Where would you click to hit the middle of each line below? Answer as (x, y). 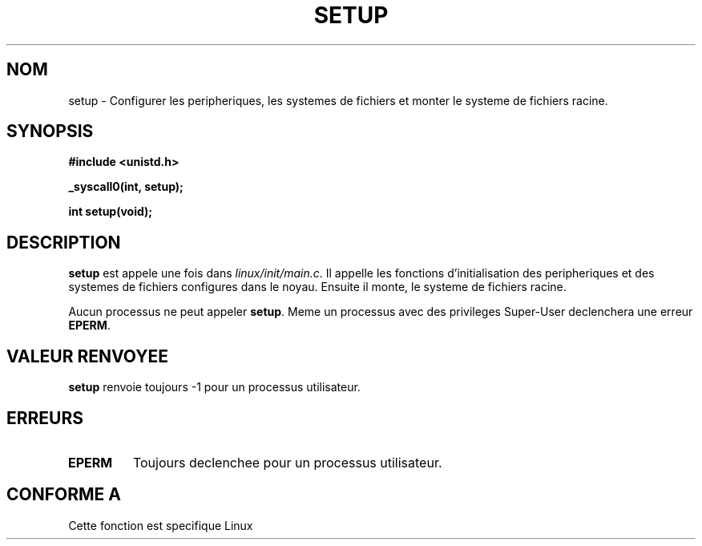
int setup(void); (111, 212)
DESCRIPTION (64, 242)
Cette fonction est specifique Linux (161, 525)
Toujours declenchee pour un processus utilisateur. (287, 462)
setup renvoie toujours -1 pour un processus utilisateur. (214, 387)
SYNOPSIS (50, 131)
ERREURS (45, 418)
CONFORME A (64, 495)
